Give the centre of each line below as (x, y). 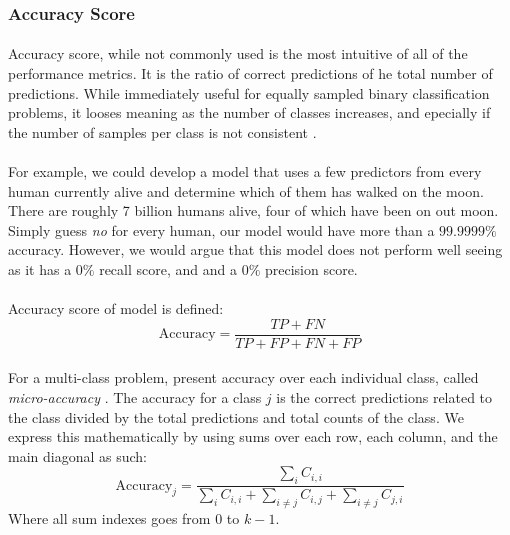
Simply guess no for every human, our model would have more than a (221, 229)
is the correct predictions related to (384, 397)
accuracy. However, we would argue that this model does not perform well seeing (255, 249)
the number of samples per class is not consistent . (162, 131)
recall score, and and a (168, 268)
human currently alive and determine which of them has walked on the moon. (246, 190)
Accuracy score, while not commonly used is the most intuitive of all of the (238, 53)
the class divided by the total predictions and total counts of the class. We (236, 416)
